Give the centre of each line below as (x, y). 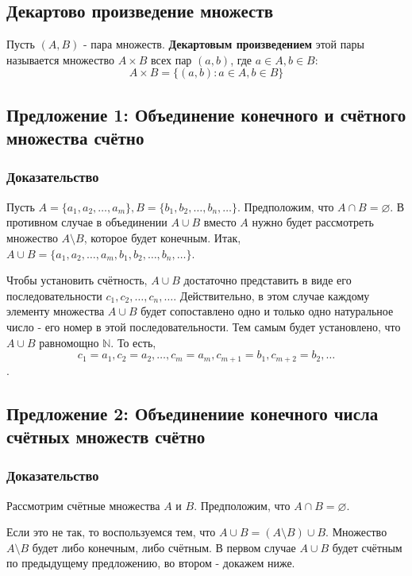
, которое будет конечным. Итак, (162, 237)
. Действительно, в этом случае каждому (271, 295)
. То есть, (133, 342)
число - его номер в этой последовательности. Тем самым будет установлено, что (204, 326)
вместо (220, 222)
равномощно (69, 342)
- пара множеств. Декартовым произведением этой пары (224, 44)
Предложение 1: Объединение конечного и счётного (206, 114)
